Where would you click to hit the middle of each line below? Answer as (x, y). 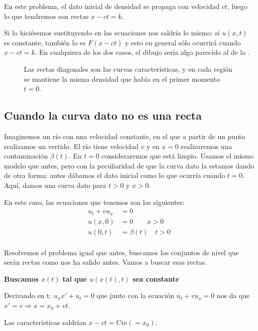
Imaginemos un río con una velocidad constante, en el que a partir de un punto (125, 136)
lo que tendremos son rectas (46, 16)
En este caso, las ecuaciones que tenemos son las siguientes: (94, 202)
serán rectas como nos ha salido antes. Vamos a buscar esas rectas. (106, 262)
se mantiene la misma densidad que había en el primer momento (122, 79)
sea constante (156, 278)
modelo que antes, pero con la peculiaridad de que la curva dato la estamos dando (129, 165)
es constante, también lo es (45, 42)
